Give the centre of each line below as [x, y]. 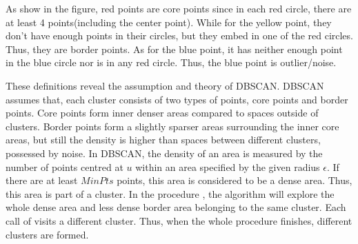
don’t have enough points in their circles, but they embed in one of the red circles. [179, 35]
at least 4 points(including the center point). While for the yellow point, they [169, 22]
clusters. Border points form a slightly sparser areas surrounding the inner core [172, 126]
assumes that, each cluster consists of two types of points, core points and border [177, 99]
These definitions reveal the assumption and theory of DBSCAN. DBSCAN [165, 85]
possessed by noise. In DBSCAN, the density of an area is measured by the [164, 153]
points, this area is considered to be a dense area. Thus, [235, 180]
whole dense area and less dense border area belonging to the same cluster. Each [176, 207]
